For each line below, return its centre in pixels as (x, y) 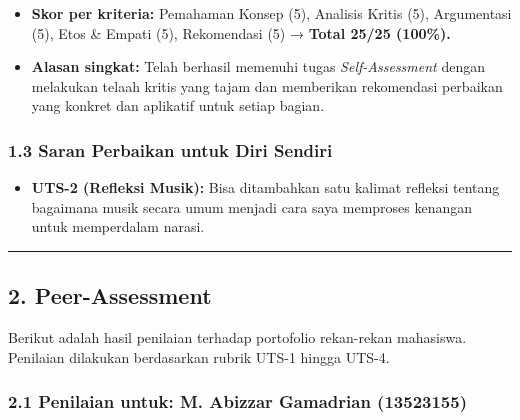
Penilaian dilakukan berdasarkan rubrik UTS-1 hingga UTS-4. (199, 356)
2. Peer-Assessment (110, 295)
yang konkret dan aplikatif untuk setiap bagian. (178, 105)
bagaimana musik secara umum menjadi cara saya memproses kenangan (252, 206)
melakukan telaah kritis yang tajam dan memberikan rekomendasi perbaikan (267, 85)
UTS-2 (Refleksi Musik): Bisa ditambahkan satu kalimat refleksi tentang (265, 187)
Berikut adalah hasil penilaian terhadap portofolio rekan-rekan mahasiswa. (237, 337)
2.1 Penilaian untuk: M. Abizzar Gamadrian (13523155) (237, 401)
